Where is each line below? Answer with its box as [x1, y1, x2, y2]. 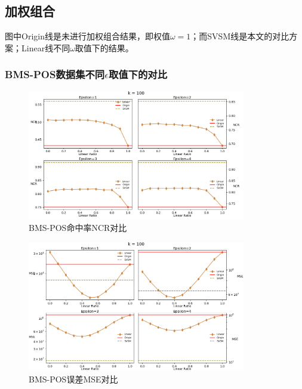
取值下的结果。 [75, 41, 134, 54]
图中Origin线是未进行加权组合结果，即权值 [5, 30, 170, 42]
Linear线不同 [21, 41, 70, 54]
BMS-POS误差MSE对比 [29, 372, 118, 385]
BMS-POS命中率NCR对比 [29, 221, 127, 234]
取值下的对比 [108, 67, 168, 82]
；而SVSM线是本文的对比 [190, 30, 289, 42]
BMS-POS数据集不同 [5, 67, 105, 82]
